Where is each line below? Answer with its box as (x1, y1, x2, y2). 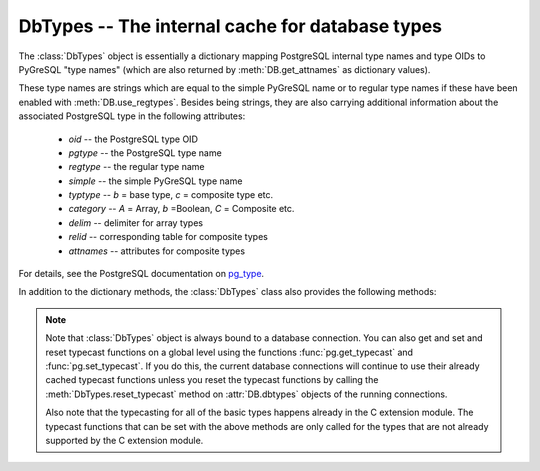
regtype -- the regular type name (68, 161, 205, 173)
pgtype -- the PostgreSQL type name (68, 146, 222, 159)
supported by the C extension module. (45, 434, 204, 446)
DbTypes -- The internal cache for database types (18, 15, 443, 37)
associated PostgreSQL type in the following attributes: (18, 110, 246, 122)
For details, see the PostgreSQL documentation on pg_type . (18, 268, 265, 280)
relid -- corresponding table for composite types (68, 231, 269, 243)
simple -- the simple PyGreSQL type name (68, 175, 243, 187)
